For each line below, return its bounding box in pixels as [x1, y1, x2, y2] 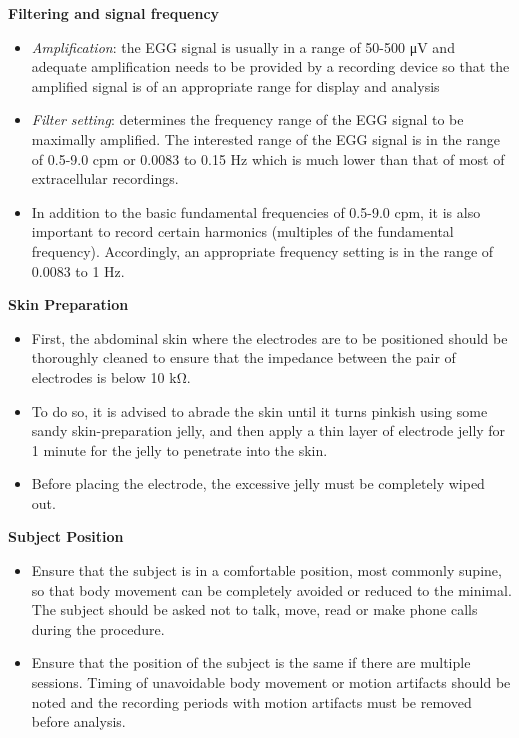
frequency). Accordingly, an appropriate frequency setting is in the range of [31, 240, 494, 261]
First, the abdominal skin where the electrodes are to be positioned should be [31, 327, 508, 348]
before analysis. [31, 711, 126, 732]
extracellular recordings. [31, 168, 179, 189]
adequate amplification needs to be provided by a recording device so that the [31, 56, 510, 77]
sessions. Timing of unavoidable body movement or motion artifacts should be [31, 672, 511, 693]
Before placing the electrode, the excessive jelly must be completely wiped [31, 473, 485, 494]
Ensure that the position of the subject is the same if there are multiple [31, 652, 471, 673]
